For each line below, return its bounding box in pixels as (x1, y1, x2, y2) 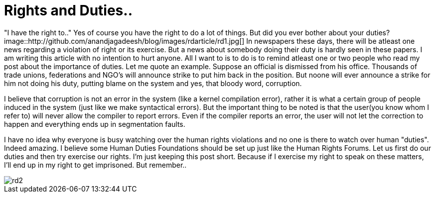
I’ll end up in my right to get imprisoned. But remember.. (4, 160, 187, 169)
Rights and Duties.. (4, 2, 133, 19)
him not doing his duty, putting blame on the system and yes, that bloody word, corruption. (4, 79, 302, 88)
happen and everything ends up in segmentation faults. (4, 119, 185, 128)
